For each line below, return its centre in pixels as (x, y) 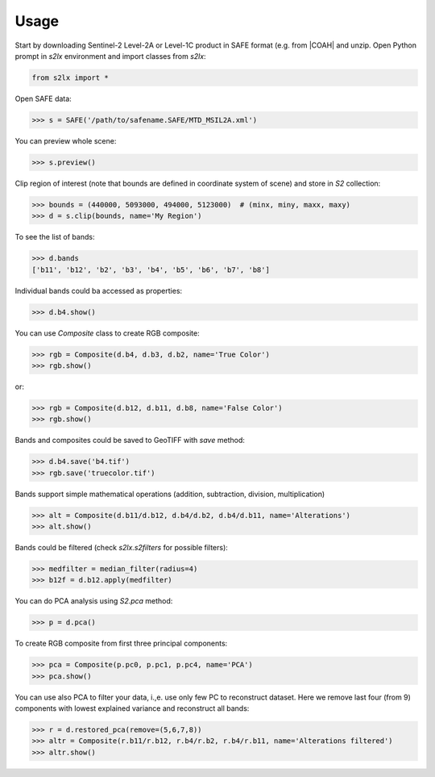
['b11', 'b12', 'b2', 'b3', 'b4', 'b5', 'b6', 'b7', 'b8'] (151, 269)
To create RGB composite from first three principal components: (121, 643)
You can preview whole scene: (66, 140)
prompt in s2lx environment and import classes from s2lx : (110, 56)
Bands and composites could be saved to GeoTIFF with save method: (130, 441)
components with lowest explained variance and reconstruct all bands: (132, 708)
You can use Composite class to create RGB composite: (108, 333)
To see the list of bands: (55, 237)
